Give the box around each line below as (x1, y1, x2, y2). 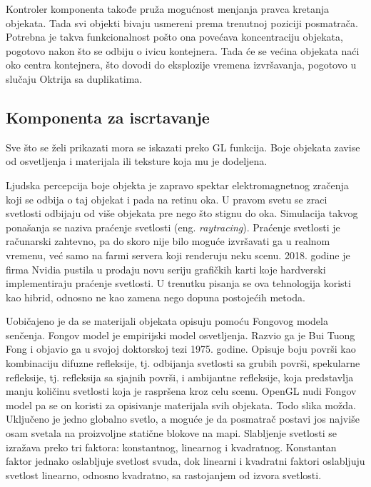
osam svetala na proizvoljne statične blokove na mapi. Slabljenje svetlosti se (6, 426, 337, 441)
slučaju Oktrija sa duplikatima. (6, 71, 143, 86)
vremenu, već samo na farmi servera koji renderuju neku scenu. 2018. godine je (6, 247, 350, 262)
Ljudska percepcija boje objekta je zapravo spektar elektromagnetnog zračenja (6, 177, 349, 192)
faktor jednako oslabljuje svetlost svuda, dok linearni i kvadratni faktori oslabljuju (6, 453, 365, 468)
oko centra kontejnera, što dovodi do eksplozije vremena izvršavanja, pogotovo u (6, 57, 357, 72)
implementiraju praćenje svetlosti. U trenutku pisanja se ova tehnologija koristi (6, 276, 351, 291)
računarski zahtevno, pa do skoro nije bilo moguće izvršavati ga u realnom (6, 234, 330, 248)
